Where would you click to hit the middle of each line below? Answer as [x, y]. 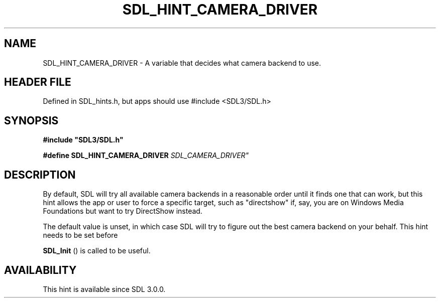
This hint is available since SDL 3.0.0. [104, 289]
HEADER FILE [38, 82]
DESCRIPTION [40, 175]
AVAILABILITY [40, 270]
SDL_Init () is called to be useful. [97, 251]
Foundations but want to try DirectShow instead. [123, 211]
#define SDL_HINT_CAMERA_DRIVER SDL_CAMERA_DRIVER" [146, 156]
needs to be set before [80, 235]
